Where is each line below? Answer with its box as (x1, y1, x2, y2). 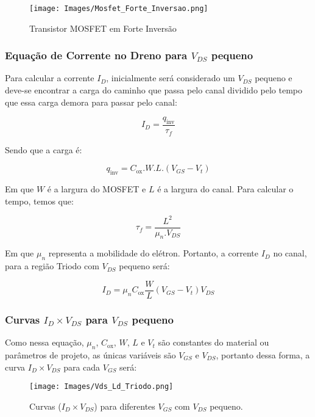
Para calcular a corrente (5, 71, 94, 84)
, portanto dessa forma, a (216, 348, 310, 361)
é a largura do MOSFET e (47, 182, 146, 195)
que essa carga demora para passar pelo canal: (5, 95, 177, 108)
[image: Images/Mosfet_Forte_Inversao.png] (29, 4, 208, 13)
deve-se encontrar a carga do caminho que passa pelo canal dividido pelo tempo (5, 84, 302, 96)
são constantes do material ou (158, 336, 269, 349)
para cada (63, 360, 101, 373)
